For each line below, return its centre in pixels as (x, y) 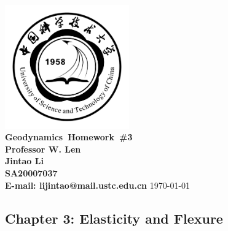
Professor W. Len (43, 149)
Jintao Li (24, 161)
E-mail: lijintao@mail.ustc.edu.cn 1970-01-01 (98, 185)
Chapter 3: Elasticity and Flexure (114, 218)
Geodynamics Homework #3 (69, 137)
